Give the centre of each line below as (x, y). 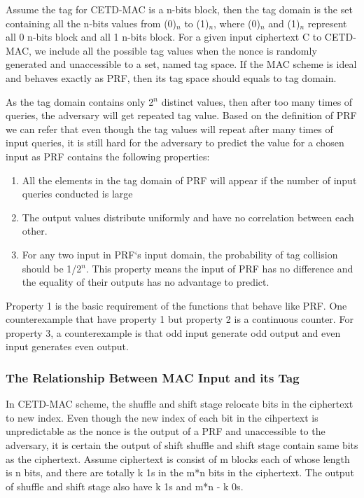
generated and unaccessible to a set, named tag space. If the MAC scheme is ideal (181, 64)
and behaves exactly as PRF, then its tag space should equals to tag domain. (171, 77)
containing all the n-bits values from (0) (91, 23)
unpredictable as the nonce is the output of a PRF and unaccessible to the (166, 431)
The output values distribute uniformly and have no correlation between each (188, 217)
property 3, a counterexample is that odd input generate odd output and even (173, 332)
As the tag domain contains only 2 (80, 101)
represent (327, 23)
